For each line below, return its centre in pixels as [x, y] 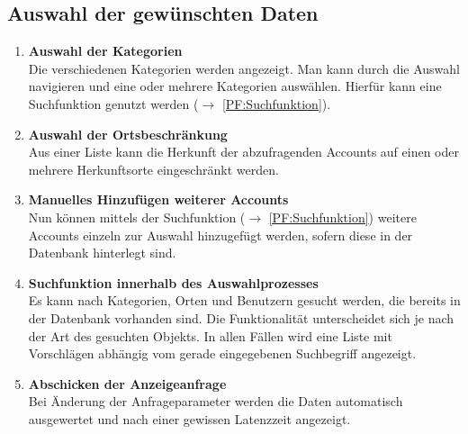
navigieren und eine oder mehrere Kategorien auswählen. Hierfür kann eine [235, 86]
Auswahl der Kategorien [105, 51]
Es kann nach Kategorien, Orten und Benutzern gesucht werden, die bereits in [244, 300]
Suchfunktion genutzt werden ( [113, 103]
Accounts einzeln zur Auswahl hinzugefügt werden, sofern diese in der [220, 235]
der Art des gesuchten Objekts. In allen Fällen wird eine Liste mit [210, 335]
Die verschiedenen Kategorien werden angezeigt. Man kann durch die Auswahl [244, 68]
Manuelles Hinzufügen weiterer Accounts [158, 199]
